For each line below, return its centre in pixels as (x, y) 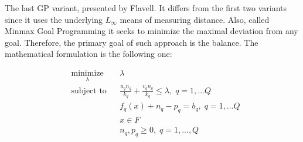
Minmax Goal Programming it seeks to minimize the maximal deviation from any (151, 31)
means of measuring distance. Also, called (195, 19)
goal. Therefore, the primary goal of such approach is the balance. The (132, 42)
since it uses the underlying (54, 19)
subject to (89, 91)
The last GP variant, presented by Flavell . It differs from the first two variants (146, 8)
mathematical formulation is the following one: (88, 54)
